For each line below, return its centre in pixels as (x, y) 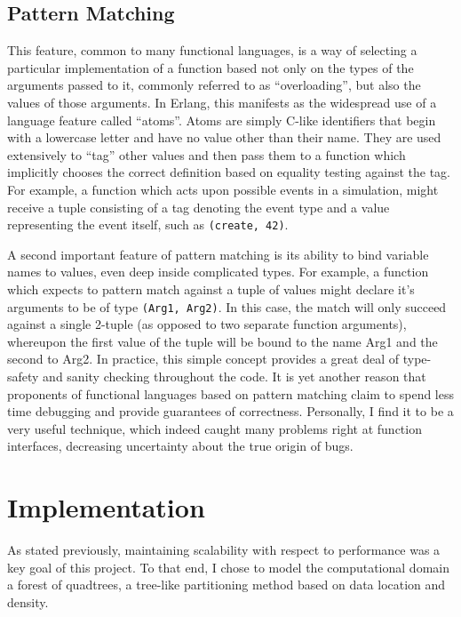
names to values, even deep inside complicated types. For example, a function (218, 272)
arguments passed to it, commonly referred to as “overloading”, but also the (214, 85)
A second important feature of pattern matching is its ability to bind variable (218, 254)
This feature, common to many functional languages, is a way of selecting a (212, 50)
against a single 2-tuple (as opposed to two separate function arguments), (207, 324)
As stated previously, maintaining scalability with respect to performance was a (224, 550)
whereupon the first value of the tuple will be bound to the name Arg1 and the (223, 341)
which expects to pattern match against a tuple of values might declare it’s (211, 288)
